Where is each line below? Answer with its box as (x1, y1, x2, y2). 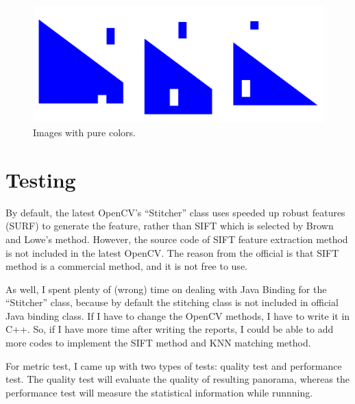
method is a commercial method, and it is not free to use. (5, 259, 247, 273)
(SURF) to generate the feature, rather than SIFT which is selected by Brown (5, 218, 334, 233)
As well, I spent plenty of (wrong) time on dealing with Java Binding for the (5, 281, 327, 296)
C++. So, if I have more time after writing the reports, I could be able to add (5, 322, 334, 336)
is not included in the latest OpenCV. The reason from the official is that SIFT (5, 245, 339, 260)
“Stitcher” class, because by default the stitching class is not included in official (5, 295, 339, 310)
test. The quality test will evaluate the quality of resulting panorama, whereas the (5, 372, 350, 386)
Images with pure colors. (33, 125, 136, 140)
